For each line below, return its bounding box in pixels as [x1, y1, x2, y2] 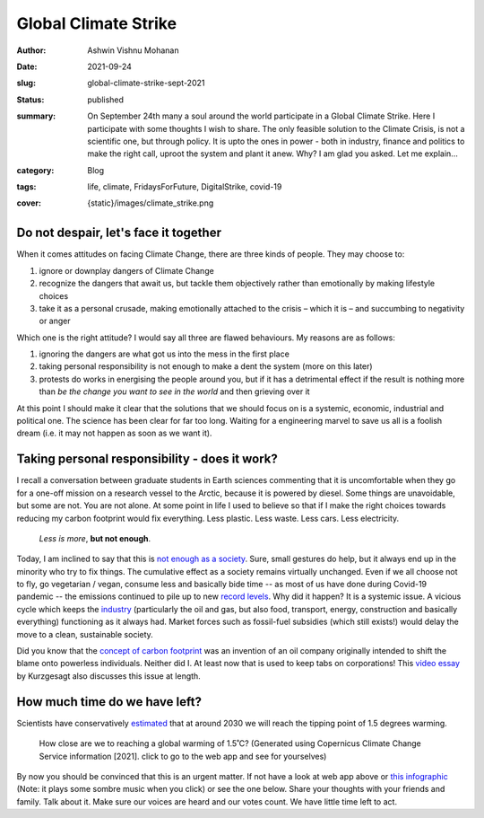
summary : [16, 110, 56, 121]
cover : [16, 198, 42, 208]
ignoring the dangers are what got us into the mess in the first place [39, 348, 290, 359]
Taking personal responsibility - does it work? [16, 452, 278, 467]
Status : [16, 94, 45, 105]
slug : [16, 77, 36, 89]
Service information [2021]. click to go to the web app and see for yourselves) [39, 751, 327, 761]
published [87, 94, 125, 105]
